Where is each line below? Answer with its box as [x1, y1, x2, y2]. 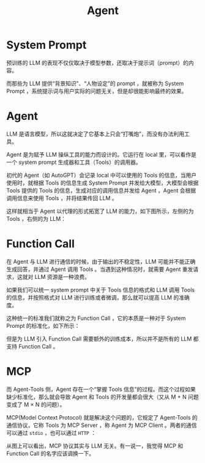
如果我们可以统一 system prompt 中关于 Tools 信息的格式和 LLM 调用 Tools [6, 286, 195, 294]
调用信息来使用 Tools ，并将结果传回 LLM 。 [6, 194, 117, 202]
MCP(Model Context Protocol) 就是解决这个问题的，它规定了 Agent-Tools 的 [6, 413, 198, 421]
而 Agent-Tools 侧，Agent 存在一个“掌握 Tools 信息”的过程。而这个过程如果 [6, 385, 196, 393]
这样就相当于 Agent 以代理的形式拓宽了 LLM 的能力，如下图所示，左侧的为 [6, 207, 194, 215]
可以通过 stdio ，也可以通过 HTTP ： [6, 429, 97, 436]
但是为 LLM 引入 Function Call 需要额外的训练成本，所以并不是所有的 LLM [6, 335, 192, 343]
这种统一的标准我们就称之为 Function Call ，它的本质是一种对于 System [6, 314, 186, 322]
